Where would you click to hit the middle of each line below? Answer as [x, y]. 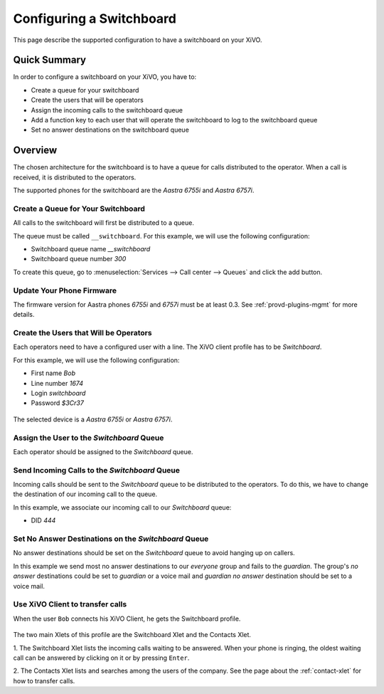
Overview [35, 151]
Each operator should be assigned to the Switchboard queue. [103, 451]
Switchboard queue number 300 [79, 259]
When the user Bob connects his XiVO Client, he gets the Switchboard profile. [127, 619]
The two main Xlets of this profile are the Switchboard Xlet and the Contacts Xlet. [132, 635]
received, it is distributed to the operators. [75, 177]
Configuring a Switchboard [95, 19]
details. [24, 315]
